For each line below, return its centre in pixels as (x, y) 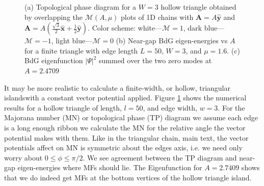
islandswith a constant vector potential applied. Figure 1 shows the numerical (125, 98)
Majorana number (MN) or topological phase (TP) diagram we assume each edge (131, 117)
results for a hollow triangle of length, (63, 107)
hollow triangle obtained (199, 7)
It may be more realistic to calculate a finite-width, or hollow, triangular (117, 87)
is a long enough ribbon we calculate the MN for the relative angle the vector (125, 127)
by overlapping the (54, 17)
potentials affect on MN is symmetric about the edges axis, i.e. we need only (123, 148)
